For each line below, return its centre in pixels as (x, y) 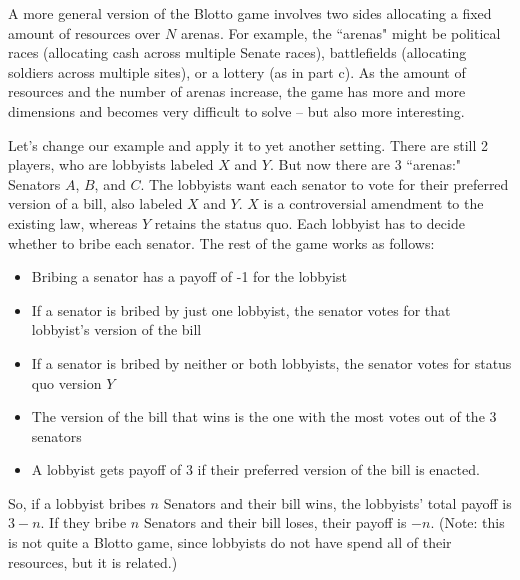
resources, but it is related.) (93, 561)
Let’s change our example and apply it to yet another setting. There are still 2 (248, 144)
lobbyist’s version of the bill (116, 329)
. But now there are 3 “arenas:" (365, 164)
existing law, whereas (73, 222)
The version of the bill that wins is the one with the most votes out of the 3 (264, 416)
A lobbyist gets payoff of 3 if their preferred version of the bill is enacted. (255, 469)
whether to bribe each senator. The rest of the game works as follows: (221, 242)
